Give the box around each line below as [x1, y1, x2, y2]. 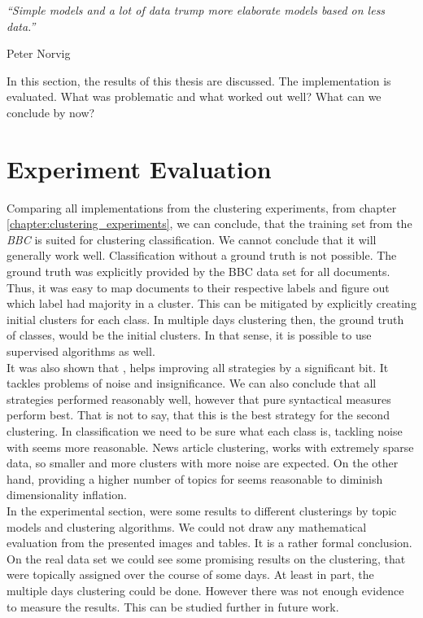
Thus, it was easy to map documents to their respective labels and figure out [7, 278, 390, 296]
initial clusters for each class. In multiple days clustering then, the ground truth [7, 310, 404, 327]
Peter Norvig [7, 45, 71, 62]
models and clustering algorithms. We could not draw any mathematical [7, 518, 367, 535]
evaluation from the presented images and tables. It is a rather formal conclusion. [7, 534, 412, 551]
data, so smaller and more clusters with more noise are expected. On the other [7, 454, 399, 471]
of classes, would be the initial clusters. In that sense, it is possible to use [7, 327, 372, 344]
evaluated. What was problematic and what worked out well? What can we [7, 88, 382, 105]
